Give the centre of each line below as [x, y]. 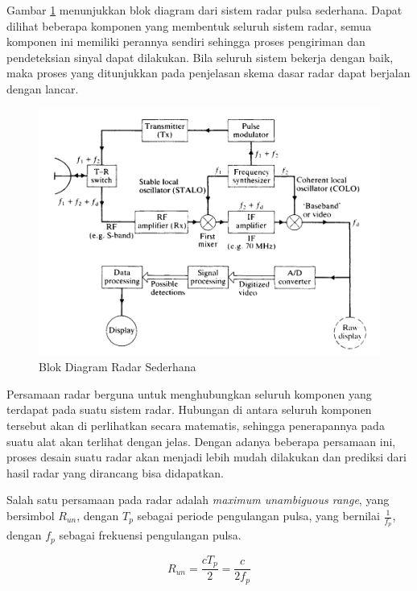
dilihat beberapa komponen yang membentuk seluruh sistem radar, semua [189, 25]
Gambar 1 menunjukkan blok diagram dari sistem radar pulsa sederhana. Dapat [204, 10]
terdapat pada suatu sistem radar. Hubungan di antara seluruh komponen [189, 409]
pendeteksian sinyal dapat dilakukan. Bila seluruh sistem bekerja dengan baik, [200, 57]
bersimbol [31, 515]
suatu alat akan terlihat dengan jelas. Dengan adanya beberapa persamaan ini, [201, 441]
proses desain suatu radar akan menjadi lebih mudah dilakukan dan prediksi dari [206, 457]
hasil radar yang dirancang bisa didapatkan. [115, 472]
